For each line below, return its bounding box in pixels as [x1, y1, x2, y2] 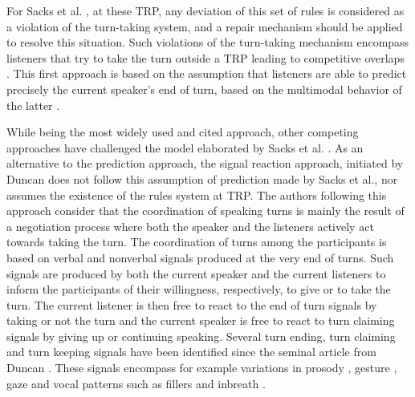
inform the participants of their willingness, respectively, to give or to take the [6, 281, 391, 298]
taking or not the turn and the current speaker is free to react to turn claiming [6, 312, 395, 329]
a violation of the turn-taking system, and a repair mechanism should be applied [6, 18, 403, 34]
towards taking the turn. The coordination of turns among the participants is [6, 233, 387, 250]
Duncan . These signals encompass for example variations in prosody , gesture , [6, 359, 397, 376]
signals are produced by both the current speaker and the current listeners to [6, 265, 386, 282]
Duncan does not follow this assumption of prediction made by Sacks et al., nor [6, 170, 398, 187]
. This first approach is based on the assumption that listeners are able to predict [6, 65, 407, 82]
